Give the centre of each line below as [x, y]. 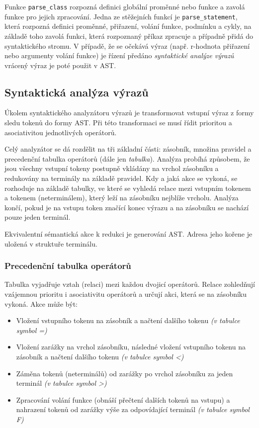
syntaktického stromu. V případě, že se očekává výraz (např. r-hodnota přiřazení [127, 45]
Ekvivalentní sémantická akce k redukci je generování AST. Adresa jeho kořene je [129, 234]
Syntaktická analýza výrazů [77, 92]
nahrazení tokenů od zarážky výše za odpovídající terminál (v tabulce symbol [133, 409]
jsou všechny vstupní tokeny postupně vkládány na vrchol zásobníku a [112, 168]
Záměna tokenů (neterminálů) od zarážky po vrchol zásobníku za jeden [125, 373]
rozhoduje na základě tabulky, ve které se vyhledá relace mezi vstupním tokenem [128, 188]
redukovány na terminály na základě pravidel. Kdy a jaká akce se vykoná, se [121, 178]
